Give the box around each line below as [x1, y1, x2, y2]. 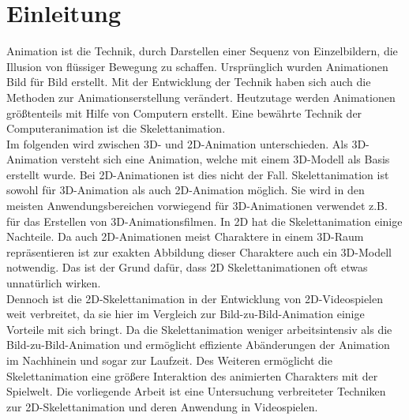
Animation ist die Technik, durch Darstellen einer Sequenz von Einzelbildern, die [6, 43, 398, 59]
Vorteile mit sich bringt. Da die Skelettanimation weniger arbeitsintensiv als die [6, 321, 392, 337]
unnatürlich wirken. [6, 275, 101, 291]
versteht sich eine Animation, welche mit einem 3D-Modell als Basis [61, 151, 390, 167]
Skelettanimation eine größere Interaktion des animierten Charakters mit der [6, 367, 378, 384]
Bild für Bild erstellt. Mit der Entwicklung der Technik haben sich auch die [6, 73, 371, 90]
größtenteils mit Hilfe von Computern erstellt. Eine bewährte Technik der [6, 104, 362, 121]
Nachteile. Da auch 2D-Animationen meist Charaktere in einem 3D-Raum [6, 228, 364, 245]
